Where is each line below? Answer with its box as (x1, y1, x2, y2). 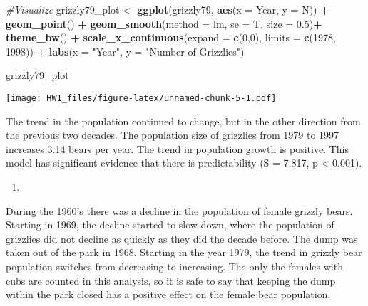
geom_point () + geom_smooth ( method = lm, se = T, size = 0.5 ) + (6, 16, 322, 31)
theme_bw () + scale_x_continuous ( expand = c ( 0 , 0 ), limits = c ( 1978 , (6, 30, 336, 45)
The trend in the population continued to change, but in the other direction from (6, 113, 361, 128)
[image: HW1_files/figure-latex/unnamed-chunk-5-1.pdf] (6, 93, 277, 103)
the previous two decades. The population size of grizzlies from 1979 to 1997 (6, 127, 339, 142)
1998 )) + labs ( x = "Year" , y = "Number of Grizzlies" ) (6, 43, 245, 58)
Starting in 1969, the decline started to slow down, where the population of (6, 217, 334, 232)
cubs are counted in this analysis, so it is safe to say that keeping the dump (6, 273, 336, 287)
